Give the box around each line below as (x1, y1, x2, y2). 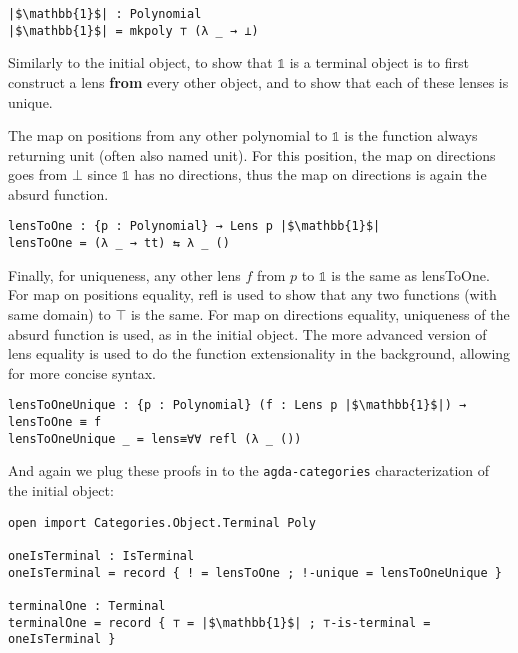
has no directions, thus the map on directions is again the (134, 164, 487, 185)
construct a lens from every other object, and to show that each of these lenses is (8, 71, 509, 92)
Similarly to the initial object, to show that (8, 52, 273, 73)
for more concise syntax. (8, 362, 156, 383)
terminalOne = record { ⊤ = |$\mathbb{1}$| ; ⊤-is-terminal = (8, 615, 431, 630)
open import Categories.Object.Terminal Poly (8, 515, 316, 530)
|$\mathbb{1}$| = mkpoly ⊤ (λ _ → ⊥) (8, 23, 259, 38)
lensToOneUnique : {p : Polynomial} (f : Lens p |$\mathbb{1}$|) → (8, 398, 467, 413)
